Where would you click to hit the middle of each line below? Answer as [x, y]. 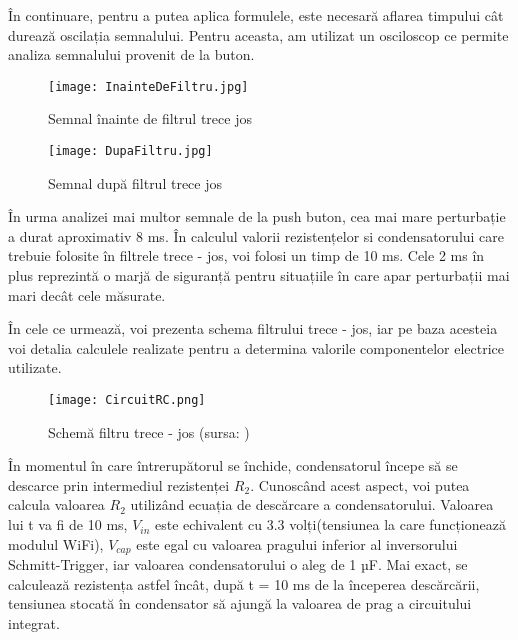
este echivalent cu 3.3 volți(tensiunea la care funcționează [330, 524]
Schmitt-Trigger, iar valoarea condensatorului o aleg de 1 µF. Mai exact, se [238, 564]
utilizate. [35, 367]
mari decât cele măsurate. [87, 294]
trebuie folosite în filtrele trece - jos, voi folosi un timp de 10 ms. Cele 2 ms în [246, 255]
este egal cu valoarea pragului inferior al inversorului [297, 543]
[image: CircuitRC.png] [127, 400]
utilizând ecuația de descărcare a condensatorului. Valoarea [312, 504]
